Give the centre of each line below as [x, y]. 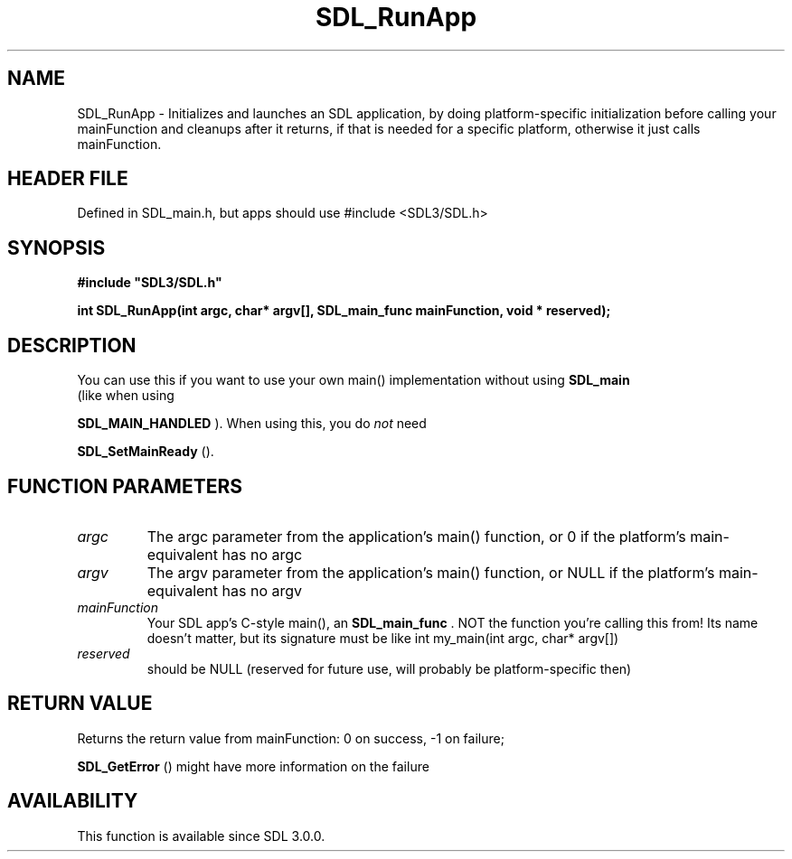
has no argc [262, 554]
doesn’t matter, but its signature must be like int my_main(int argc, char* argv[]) [383, 638]
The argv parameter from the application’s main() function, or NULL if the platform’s [431, 572]
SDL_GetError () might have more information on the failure [253, 766]
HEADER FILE [68, 179]
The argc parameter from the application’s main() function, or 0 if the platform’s [416, 536]
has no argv [262, 590]
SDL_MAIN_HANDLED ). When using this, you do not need [252, 424]
